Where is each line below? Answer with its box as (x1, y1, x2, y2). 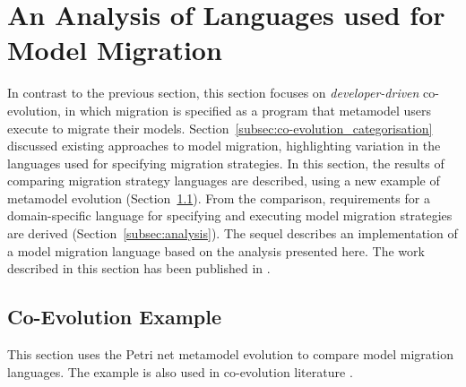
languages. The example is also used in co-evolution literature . (7, 362, 353, 381)
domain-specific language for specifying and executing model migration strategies (7, 206, 453, 225)
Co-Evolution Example (7, 303, 222, 331)
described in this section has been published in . (7, 259, 271, 278)
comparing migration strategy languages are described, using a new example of (7, 171, 440, 190)
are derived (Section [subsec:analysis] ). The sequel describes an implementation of (7, 224, 458, 243)
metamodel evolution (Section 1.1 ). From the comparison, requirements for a (7, 188, 430, 207)
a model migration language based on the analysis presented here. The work (7, 241, 425, 260)
